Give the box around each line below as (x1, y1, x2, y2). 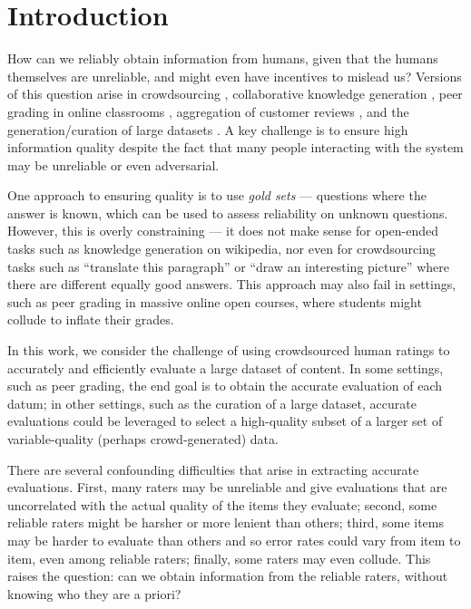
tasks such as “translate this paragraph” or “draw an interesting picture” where (7, 256, 449, 275)
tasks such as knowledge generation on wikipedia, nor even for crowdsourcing (7, 239, 436, 258)
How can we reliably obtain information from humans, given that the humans (7, 49, 438, 68)
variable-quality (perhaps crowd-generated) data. (7, 430, 279, 448)
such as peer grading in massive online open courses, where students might (7, 292, 422, 311)
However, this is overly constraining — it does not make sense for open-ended (7, 221, 439, 240)
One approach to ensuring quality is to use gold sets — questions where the (7, 186, 427, 205)
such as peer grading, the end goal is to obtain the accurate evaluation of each (7, 376, 443, 395)
